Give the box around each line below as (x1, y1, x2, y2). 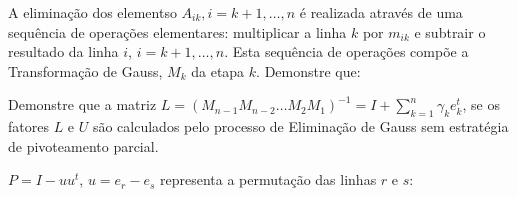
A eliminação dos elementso (8, 2, 177, 22)
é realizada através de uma (299, 2, 463, 22)
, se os (462, 94, 500, 115)
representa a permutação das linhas (159, 169, 377, 190)
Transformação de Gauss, (8, 60, 163, 81)
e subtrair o (414, 21, 486, 42)
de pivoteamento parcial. (8, 135, 159, 156)
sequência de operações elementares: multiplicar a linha (8, 21, 347, 42)
